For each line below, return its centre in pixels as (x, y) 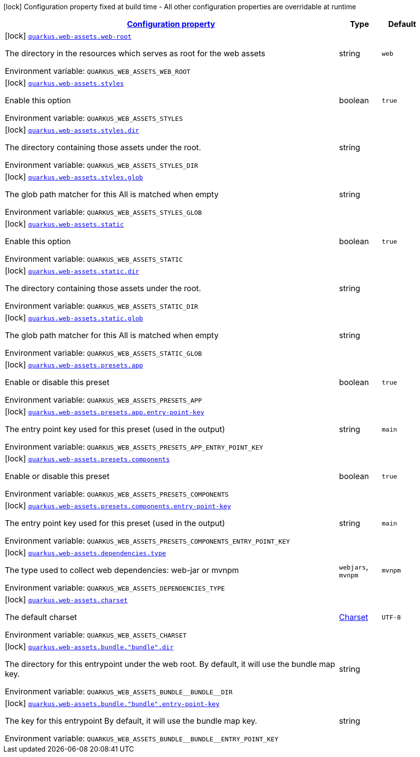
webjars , (354, 566)
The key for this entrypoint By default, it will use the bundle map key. (131, 721)
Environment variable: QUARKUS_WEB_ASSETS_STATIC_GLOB (103, 353)
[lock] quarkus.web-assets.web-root (68, 36)
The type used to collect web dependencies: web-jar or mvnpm (122, 570)
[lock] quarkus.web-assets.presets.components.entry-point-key (118, 505)
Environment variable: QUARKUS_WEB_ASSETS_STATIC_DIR (102, 306)
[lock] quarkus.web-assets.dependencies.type (86, 552)
